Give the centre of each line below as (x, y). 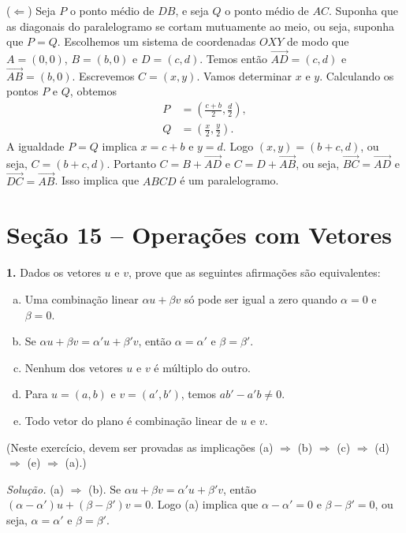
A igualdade (35, 146)
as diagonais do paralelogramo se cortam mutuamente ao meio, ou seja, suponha (201, 26)
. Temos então (233, 58)
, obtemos (93, 91)
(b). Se (105, 488)
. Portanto (131, 163)
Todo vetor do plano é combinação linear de (131, 420)
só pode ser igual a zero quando (261, 299)
